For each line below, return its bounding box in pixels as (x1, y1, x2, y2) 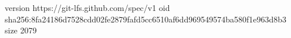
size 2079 (5, 24, 37, 36)
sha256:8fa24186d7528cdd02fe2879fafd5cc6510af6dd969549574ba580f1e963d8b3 (5, 13, 287, 25)
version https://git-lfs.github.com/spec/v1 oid (5, 2, 170, 13)
